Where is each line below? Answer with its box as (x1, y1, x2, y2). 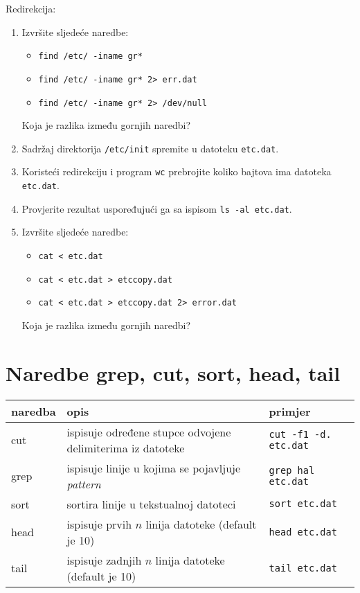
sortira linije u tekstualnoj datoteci (66, 495, 236, 512)
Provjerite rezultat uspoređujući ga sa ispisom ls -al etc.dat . (21, 201, 292, 215)
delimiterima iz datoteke (66, 439, 185, 456)
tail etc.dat (269, 562, 337, 574)
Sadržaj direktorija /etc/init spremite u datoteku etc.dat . (21, 141, 279, 155)
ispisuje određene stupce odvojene (66, 423, 231, 440)
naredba (11, 402, 56, 419)
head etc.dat (269, 526, 337, 538)
